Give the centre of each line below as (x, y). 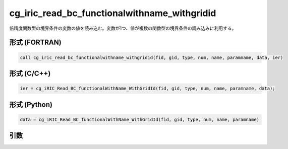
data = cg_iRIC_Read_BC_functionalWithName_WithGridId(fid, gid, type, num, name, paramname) (140, 119)
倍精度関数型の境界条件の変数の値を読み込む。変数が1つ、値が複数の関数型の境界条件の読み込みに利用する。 (123, 28)
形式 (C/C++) (30, 73)
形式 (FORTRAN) (35, 43)
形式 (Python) (31, 104)
